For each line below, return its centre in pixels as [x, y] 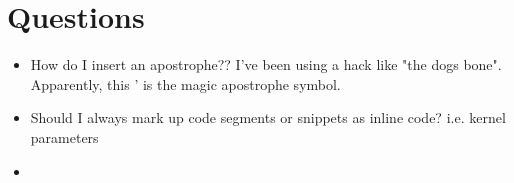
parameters [64, 136]
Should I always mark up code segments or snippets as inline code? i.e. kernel [268, 117]
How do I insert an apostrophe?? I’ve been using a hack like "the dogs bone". [266, 64]
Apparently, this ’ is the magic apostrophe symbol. [185, 83]
